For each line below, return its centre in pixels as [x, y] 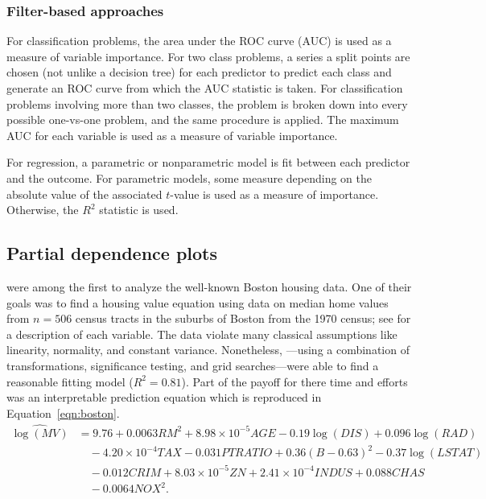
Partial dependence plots [112, 253]
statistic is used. [139, 210]
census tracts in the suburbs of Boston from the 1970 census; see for [243, 318]
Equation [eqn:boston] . [63, 412]
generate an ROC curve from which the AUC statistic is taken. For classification [205, 88]
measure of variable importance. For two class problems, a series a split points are [208, 56]
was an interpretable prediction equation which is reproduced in [164, 397]
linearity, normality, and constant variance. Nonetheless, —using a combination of [208, 350]
